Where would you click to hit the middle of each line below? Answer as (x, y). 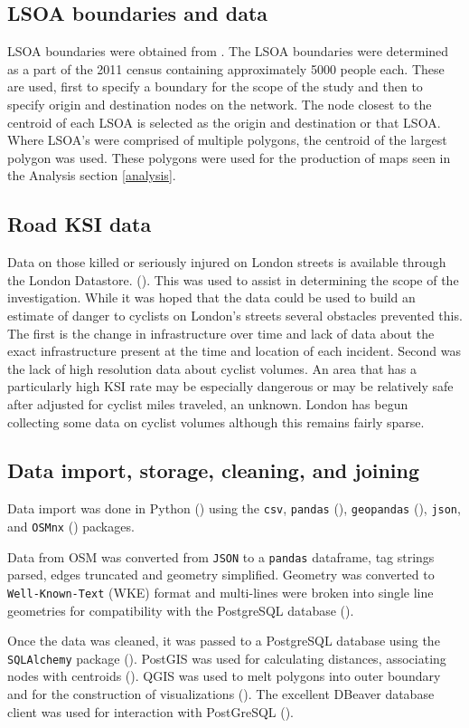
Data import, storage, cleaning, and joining (214, 470)
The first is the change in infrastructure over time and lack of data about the (221, 333)
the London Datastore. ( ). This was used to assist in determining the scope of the (233, 279)
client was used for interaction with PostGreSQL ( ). (151, 711)
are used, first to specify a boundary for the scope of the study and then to (215, 86)
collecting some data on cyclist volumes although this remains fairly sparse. (216, 421)
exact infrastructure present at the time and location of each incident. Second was (234, 351)
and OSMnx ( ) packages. (71, 526)
